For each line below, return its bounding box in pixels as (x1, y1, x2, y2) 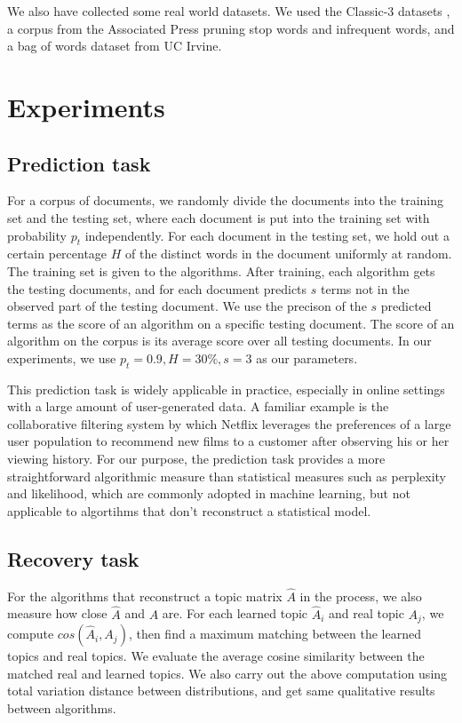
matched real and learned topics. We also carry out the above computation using (7, 663, 448, 682)
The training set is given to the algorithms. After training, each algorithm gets (7, 261, 435, 280)
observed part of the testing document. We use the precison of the (7, 297, 367, 315)
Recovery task (7, 544, 139, 572)
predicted (380, 297, 432, 315)
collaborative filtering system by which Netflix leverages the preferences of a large (7, 414, 451, 433)
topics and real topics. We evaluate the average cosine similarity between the (7, 647, 425, 665)
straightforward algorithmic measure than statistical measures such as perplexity (7, 466, 446, 485)
